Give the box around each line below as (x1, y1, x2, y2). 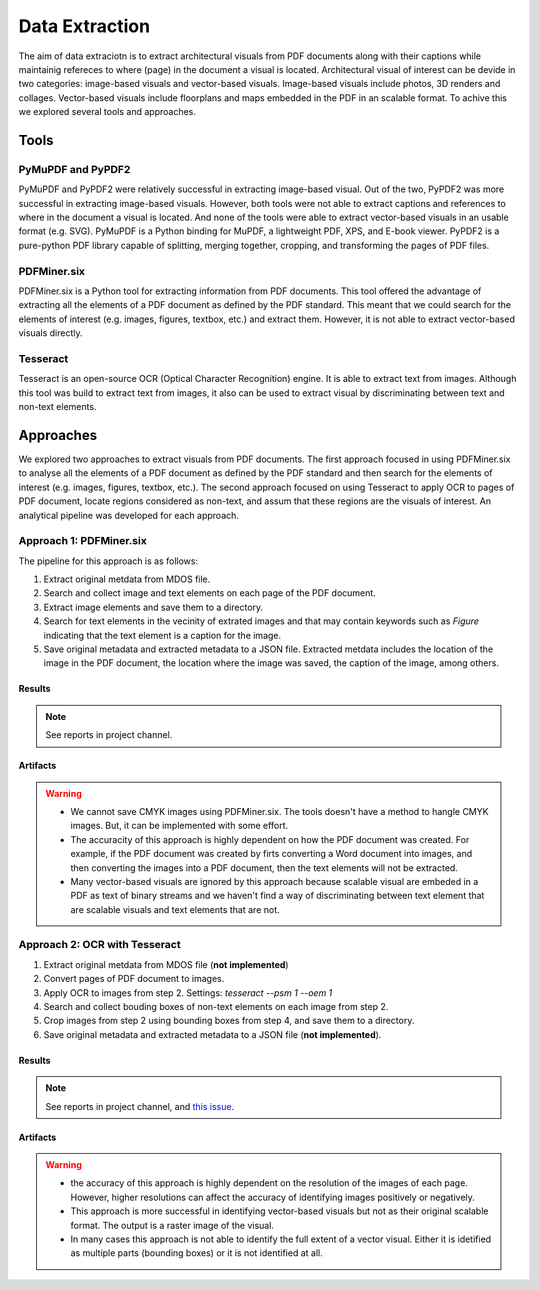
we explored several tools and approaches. (18, 106, 197, 118)
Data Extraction (18, 15, 150, 37)
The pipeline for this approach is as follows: (18, 555, 199, 567)
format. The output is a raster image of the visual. (70, 1219, 275, 1231)
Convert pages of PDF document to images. (43, 973, 225, 985)
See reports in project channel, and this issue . (45, 1100, 235, 1112)
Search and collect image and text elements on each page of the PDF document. (43, 587, 377, 599)
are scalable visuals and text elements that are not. (70, 903, 280, 915)
